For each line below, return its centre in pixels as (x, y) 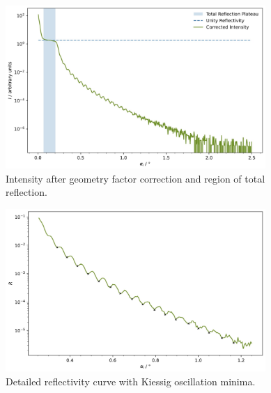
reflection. (26, 192)
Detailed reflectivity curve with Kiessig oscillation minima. (131, 381)
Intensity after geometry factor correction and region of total (135, 178)
